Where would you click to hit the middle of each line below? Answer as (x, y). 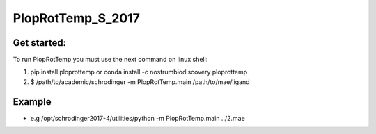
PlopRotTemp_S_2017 (77, 18)
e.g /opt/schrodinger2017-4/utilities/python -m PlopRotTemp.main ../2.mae (138, 118)
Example (32, 102)
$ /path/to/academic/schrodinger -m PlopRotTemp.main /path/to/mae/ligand (140, 82)
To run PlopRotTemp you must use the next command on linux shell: (110, 60)
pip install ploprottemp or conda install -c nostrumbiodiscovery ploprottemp (139, 72)
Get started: (39, 43)
